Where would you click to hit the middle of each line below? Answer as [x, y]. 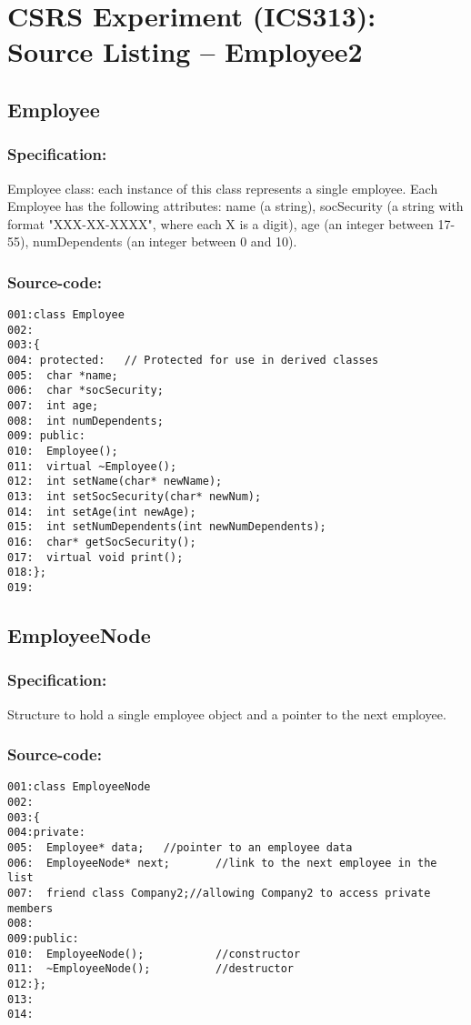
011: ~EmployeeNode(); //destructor [150, 969]
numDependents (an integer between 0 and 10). [165, 241]
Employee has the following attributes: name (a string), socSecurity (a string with [235, 206]
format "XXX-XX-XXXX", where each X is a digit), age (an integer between [220, 223]
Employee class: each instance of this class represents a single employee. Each [223, 188]
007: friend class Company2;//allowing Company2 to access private [219, 894]
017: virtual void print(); [95, 557]
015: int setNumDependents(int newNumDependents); [167, 527]
